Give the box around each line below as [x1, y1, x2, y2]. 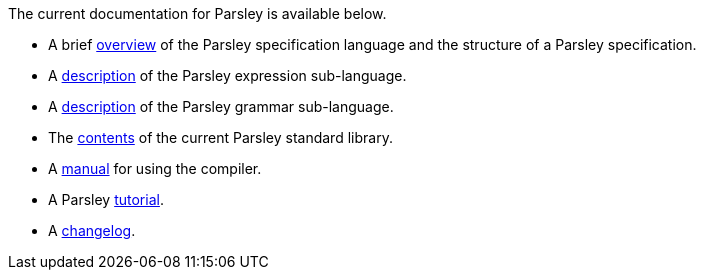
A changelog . [48, 222, 136, 239]
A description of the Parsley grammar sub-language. [48, 98, 394, 115]
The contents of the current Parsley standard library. [48, 129, 393, 146]
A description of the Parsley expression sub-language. [48, 67, 407, 84]
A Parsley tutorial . [48, 191, 164, 208]
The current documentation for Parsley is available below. [8, 5, 387, 22]
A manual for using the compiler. [48, 160, 262, 177]
